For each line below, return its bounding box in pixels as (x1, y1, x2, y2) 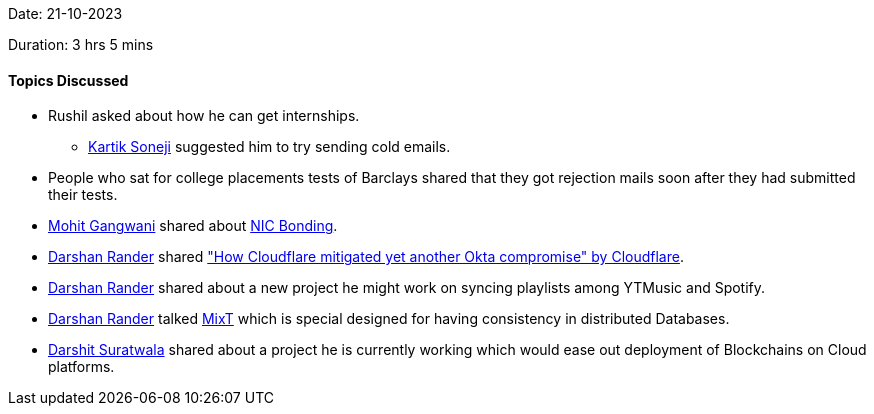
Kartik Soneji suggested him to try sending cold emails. (88, 138, 451, 156)
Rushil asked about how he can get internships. (48, 107, 360, 125)
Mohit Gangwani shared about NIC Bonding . (48, 217, 338, 235)
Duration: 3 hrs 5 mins (8, 36, 154, 53)
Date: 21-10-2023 (8, 5, 123, 22)
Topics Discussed (8, 71, 129, 89)
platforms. (48, 358, 115, 376)
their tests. (48, 186, 118, 204)
